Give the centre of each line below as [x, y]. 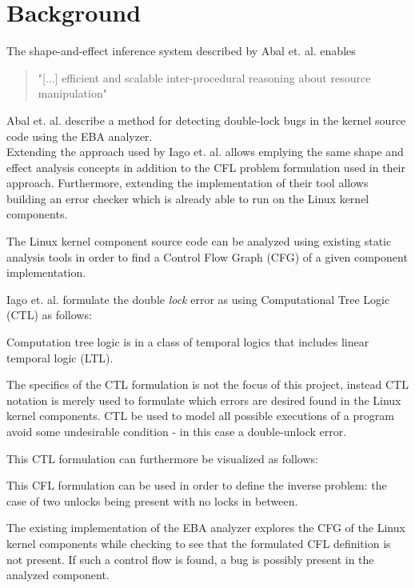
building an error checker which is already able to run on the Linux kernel [188, 198]
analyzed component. [58, 575]
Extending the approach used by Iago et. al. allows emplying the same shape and [205, 152]
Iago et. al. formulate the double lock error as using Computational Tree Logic [198, 299]
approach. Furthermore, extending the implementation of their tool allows [188, 183]
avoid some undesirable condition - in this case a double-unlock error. [177, 431]
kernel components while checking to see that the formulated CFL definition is [199, 543]
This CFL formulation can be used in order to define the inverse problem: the [197, 485]
